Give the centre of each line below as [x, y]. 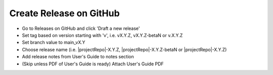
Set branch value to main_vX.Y [54, 43]
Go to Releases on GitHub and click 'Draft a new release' [81, 28]
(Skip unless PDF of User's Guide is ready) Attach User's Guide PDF [93, 64]
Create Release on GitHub [64, 13]
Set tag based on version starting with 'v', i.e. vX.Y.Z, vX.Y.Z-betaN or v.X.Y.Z [102, 35]
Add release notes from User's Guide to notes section [78, 57]
